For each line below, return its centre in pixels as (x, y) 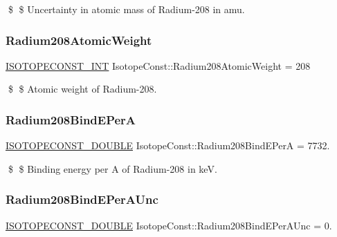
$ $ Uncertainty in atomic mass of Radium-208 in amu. (126, 9)
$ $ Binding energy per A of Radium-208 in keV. (112, 168)
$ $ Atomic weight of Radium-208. (82, 89)
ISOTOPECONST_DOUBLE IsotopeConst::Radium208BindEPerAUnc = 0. (169, 225)
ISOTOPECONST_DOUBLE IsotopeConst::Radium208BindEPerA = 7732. (168, 145)
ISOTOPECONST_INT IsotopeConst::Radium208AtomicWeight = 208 (158, 65)
